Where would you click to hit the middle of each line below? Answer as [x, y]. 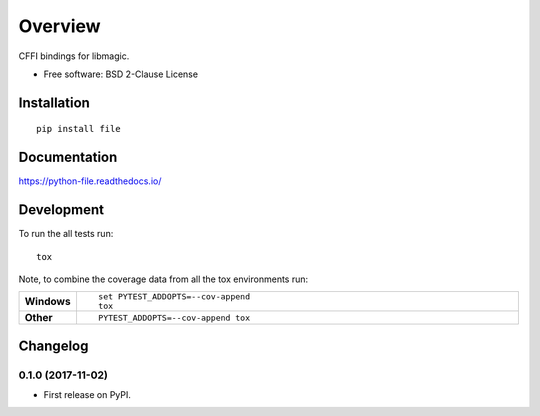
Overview [59, 26]
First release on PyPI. [87, 395]
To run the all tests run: [66, 234]
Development [61, 210]
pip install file [78, 129]
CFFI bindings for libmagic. [74, 56]
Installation [54, 102]
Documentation [68, 157]
